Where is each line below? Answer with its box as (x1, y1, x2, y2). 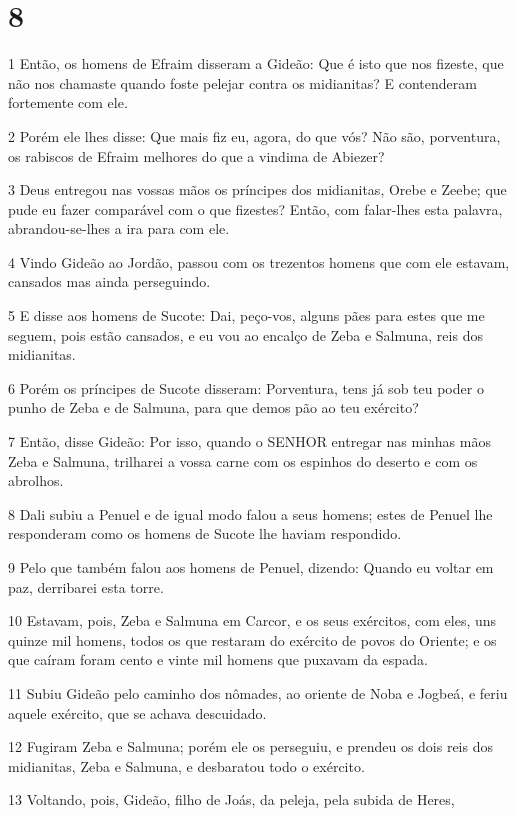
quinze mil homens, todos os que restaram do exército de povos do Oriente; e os (8, 629, 497, 650)
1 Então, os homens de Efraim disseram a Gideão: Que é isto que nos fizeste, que (8, 53, 504, 74)
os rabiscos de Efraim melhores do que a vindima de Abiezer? (8, 145, 385, 166)
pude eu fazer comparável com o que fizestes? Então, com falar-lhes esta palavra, (8, 198, 503, 219)
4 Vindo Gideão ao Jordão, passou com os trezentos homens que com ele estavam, (8, 251, 510, 272)
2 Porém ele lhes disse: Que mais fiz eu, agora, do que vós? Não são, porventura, (8, 125, 501, 146)
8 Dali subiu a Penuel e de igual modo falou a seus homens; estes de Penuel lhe (8, 503, 493, 524)
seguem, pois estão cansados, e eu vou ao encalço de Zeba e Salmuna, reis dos (8, 324, 483, 345)
